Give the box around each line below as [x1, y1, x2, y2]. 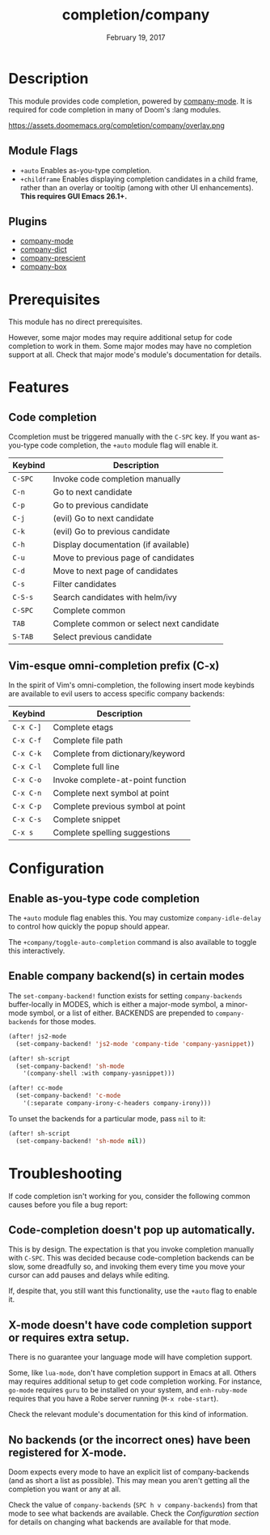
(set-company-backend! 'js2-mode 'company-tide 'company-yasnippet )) [15, 1040, 255, 1048]
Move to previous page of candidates [53, 552, 195, 563]
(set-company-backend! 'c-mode [15, 1091, 121, 1100]
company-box [19, 262, 67, 272]
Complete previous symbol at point [53, 801, 186, 812]
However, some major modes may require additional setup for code [8, 333, 233, 342]
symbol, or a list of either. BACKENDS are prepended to [29, 1008, 214, 1018]
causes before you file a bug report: [8, 1200, 128, 1210]
